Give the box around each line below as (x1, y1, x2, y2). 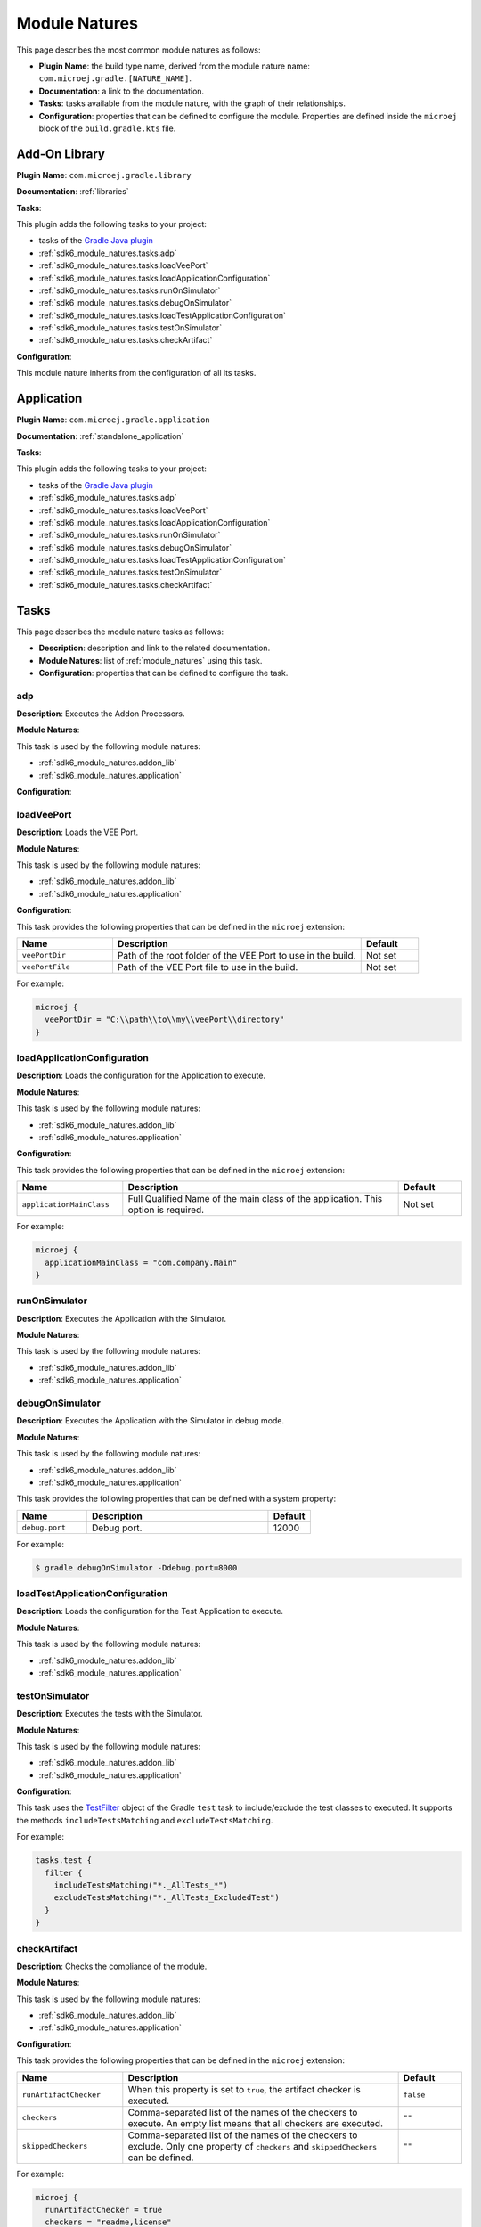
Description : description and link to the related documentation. (38, 642, 271, 654)
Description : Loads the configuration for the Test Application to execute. (16, 1606, 284, 1617)
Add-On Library (16, 146, 106, 161)
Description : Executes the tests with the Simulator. (16, 1709, 203, 1719)
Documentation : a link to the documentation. (38, 86, 205, 96)
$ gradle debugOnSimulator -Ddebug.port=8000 (35, 1562, 238, 1572)
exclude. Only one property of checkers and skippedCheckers (127, 2140, 378, 2152)
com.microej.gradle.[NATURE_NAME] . (38, 73, 192, 84)
